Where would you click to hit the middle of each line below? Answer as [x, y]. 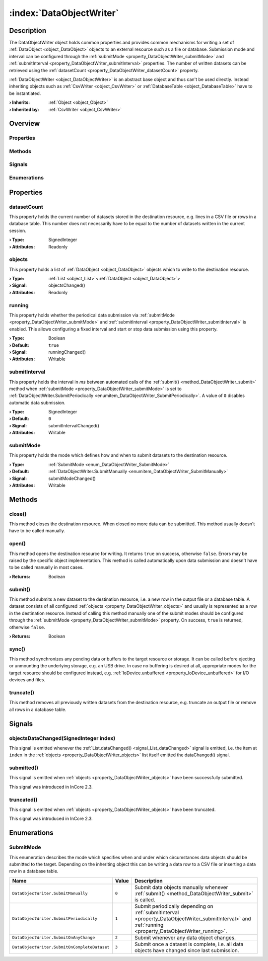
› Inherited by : [24, 109]
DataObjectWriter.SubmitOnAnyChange [54, 937]
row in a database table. [34, 871]
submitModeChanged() [72, 478]
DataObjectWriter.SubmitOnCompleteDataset [61, 947]
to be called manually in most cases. [46, 567]
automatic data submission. [37, 402]
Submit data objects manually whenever [181, 887]
